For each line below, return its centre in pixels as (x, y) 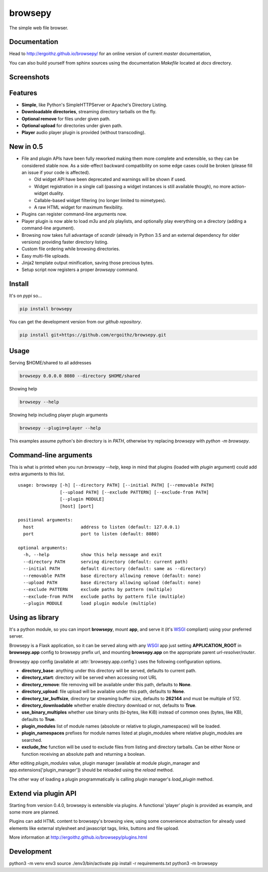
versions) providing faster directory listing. (65, 242)
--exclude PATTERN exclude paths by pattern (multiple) (98, 589)
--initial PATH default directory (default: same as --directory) (115, 569)
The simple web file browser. (39, 28)
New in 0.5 (26, 147)
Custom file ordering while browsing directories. (71, 249)
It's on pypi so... (26, 296)
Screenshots (29, 77)
